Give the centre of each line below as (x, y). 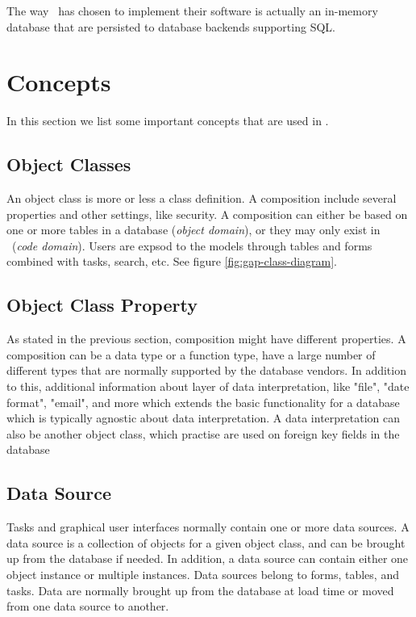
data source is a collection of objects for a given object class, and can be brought (206, 542)
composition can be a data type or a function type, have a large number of (191, 354)
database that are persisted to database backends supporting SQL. (171, 26)
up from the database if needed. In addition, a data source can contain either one (208, 558)
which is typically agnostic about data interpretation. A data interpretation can (204, 418)
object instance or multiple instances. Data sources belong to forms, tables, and (203, 575)
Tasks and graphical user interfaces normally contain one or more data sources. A (208, 527)
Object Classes (69, 164)
